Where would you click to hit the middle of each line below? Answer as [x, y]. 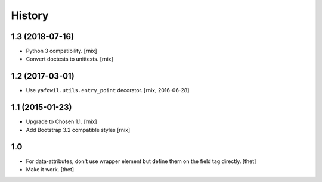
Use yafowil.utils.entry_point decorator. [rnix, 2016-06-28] [108, 90]
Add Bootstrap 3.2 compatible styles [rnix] [78, 130]
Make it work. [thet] [50, 169]
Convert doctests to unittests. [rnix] [69, 59]
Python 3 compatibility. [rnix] [62, 51]
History [30, 15]
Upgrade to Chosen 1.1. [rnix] [62, 121]
